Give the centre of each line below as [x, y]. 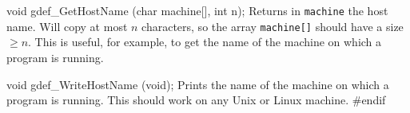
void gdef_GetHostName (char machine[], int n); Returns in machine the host [197, 10]
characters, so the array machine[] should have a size [273, 26]
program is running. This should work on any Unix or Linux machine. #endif [196, 100]
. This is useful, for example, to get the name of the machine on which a [205, 42]
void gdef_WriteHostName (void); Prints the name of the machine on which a [198, 84]
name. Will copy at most [67, 26]
